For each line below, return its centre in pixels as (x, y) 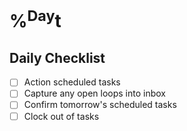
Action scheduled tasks (72, 82)
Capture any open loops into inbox (94, 93)
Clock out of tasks (61, 116)
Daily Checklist (57, 57)
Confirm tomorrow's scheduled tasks (100, 105)
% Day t (35, 19)
